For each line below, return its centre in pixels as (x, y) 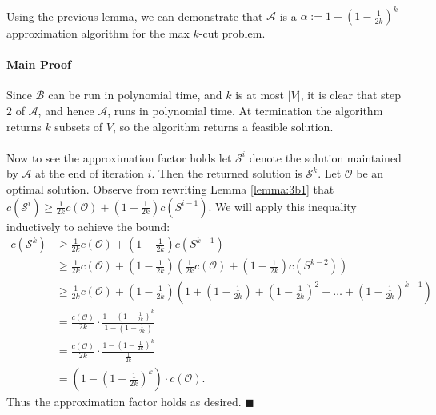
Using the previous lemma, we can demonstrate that (135, 16)
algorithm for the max (135, 33)
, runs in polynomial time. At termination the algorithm (245, 111)
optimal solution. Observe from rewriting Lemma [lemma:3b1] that (170, 189)
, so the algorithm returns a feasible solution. (223, 126)
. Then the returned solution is (227, 173)
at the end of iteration (90, 173)
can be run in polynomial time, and (135, 95)
